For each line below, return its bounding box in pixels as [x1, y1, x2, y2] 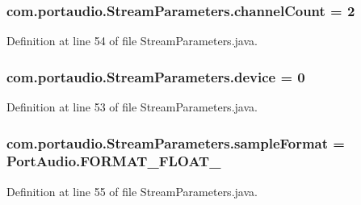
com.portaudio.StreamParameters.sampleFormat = [6, 132, 345, 153]
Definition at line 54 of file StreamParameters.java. [6, 32, 258, 49]
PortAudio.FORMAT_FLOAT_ [6, 151, 221, 171]
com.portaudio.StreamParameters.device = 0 [6, 66, 305, 86]
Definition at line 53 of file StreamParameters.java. [6, 98, 258, 115]
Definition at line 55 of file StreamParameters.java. [6, 182, 258, 199]
